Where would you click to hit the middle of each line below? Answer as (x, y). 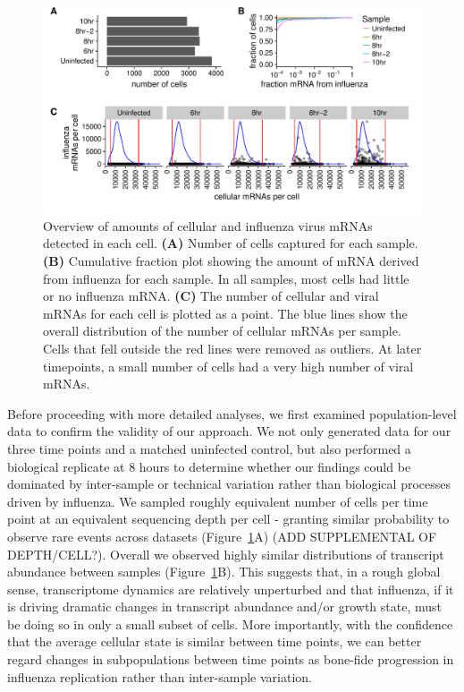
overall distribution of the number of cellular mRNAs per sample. (222, 331)
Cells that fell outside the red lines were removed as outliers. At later (232, 348)
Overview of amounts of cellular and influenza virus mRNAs (208, 225)
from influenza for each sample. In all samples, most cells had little (226, 278)
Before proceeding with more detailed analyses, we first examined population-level (232, 413)
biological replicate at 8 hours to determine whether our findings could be (209, 466)
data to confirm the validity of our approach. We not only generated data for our (229, 431)
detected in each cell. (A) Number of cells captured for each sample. (231, 243)
